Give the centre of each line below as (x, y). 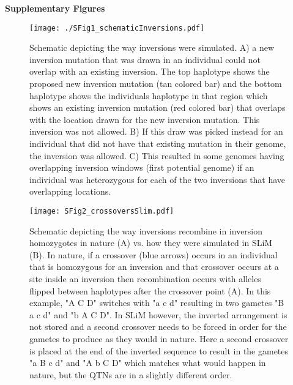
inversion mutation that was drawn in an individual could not (145, 59)
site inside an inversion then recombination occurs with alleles (145, 278)
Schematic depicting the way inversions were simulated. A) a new (152, 47)
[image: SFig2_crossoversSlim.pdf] (102, 211)
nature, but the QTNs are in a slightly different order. (131, 374)
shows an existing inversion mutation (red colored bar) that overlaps (158, 107)
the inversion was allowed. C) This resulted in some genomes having (157, 155)
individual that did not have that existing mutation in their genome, (158, 143)
